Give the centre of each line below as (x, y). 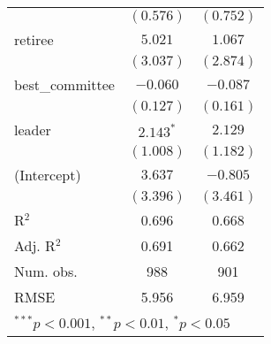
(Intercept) (48, 175)
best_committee (64, 84)
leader (33, 130)
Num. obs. (46, 271)
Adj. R (35, 245)
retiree (34, 39)
